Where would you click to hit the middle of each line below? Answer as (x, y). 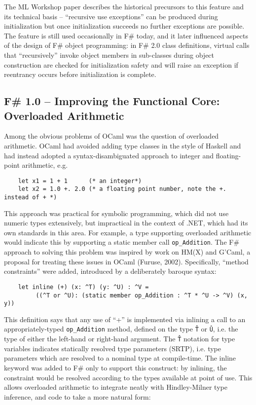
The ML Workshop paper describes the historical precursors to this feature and (124, 6)
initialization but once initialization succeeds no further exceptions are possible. (124, 26)
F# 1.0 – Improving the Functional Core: (112, 101)
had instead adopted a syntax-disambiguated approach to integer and (109, 155)
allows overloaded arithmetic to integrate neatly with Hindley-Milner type (116, 387)
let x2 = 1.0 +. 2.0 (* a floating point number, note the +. (122, 189)
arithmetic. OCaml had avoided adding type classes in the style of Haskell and (123, 145)
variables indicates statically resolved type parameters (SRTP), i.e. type (112, 348)
